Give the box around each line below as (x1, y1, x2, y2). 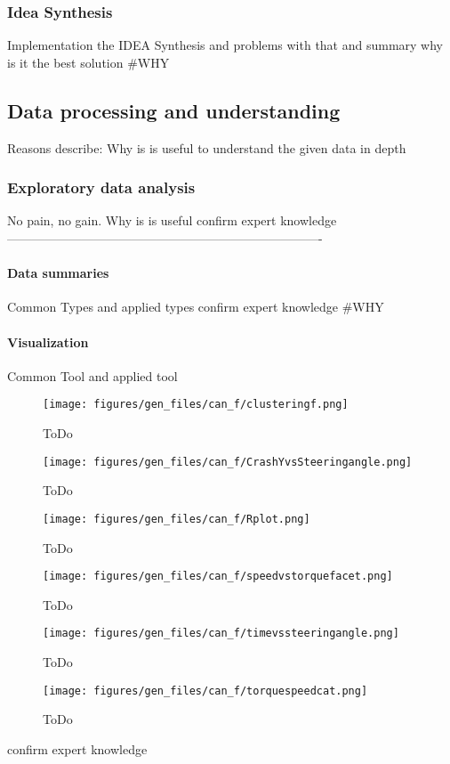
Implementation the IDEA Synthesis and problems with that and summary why (7, 36, 444, 54)
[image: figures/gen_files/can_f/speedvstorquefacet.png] (43, 570, 393, 583)
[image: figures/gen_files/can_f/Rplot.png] (43, 512, 310, 525)
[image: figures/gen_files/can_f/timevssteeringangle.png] (43, 627, 399, 640)
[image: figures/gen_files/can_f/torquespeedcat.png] (43, 684, 368, 697)
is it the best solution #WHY (7, 53, 170, 71)
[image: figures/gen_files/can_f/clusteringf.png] (43, 398, 349, 411)
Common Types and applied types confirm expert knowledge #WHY (7, 297, 384, 316)
